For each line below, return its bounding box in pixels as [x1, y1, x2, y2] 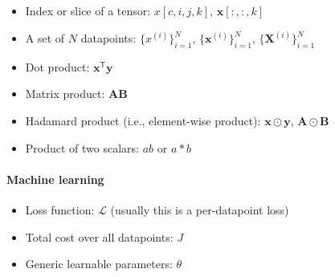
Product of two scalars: [25, 139, 140, 156]
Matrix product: [25, 85, 105, 102]
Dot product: [25, 58, 90, 75]
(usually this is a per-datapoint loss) [110, 202, 289, 218]
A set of [25, 30, 65, 47]
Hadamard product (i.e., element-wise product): [25, 112, 261, 129]
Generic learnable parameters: [25, 255, 173, 272]
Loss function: [25, 202, 95, 218]
